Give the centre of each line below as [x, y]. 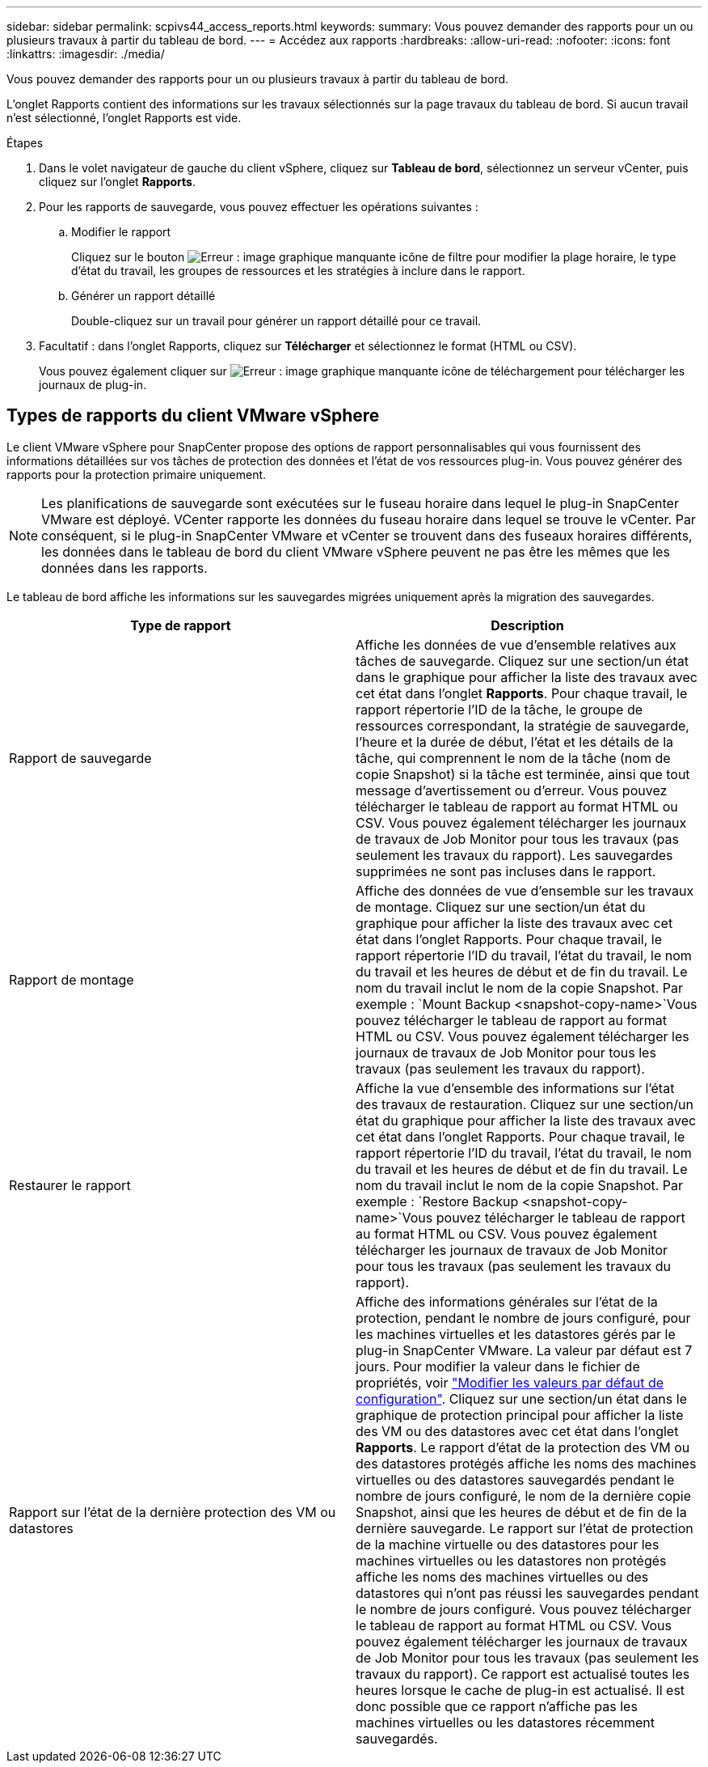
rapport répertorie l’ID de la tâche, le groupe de [499, 709]
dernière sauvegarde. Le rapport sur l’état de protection [525, 1528]
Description [527, 625]
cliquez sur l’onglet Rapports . [118, 182]
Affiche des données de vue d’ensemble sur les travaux [525, 890]
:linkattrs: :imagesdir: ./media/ [86, 54]
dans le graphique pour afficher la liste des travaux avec [527, 677]
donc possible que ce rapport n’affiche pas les [497, 1706]
